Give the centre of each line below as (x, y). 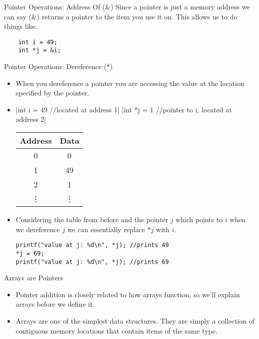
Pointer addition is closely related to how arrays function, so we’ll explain (128, 294)
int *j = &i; (40, 50)
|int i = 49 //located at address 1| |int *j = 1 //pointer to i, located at (124, 109)
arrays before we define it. (55, 304)
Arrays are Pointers (34, 278)
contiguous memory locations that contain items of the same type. (117, 330)
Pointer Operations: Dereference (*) (58, 66)
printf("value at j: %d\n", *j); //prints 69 (92, 262)
